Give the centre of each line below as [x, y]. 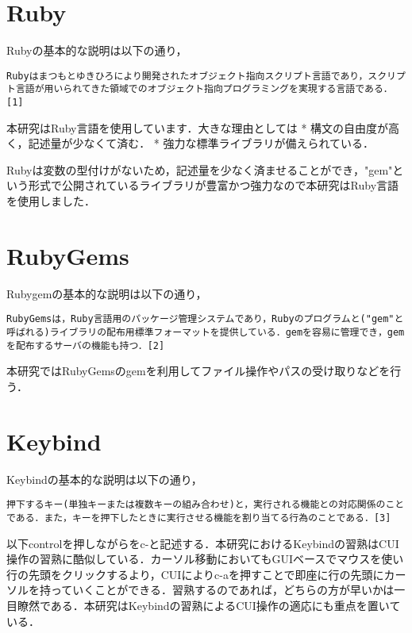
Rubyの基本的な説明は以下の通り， [97, 50]
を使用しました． [51, 201]
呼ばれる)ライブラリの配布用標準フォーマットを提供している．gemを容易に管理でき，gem [206, 333]
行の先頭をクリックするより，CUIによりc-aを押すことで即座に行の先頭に [195, 574]
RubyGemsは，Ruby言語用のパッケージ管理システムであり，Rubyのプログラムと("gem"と [205, 319]
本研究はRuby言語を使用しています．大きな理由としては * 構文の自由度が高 [203, 127]
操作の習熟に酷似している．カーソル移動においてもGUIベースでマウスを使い [205, 559]
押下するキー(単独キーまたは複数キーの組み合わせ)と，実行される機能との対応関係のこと [206, 505]
